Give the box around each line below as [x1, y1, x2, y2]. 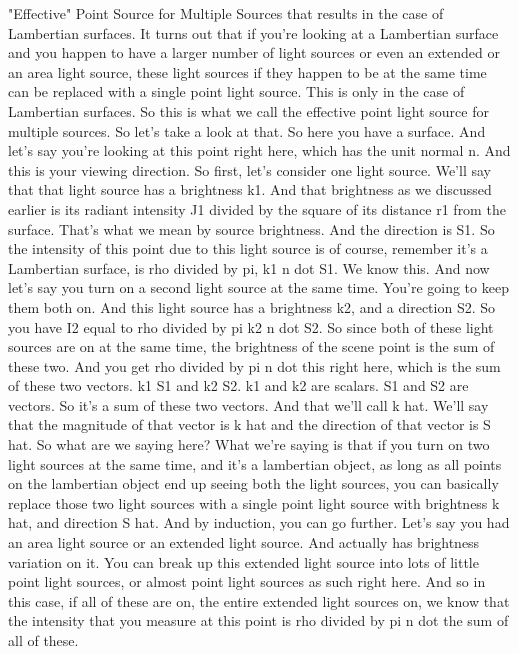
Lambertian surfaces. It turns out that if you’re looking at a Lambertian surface [8, 22, 499, 43]
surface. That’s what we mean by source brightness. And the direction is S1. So [8, 218, 495, 239]
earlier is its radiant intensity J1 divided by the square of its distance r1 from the [8, 198, 506, 219]
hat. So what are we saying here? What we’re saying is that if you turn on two [8, 434, 490, 455]
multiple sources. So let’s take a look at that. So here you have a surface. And [8, 120, 486, 141]
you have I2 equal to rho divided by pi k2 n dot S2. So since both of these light [8, 316, 494, 337]
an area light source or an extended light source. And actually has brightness [8, 532, 480, 553]
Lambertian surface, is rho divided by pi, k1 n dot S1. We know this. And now [8, 257, 490, 278]
